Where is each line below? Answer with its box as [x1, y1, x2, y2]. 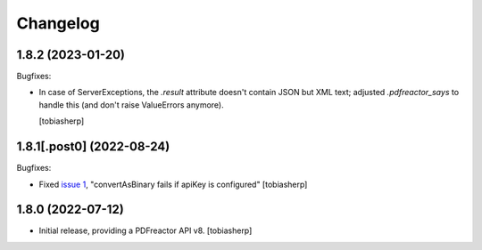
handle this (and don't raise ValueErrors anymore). [38, 99, 224, 110]
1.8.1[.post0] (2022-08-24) [16, 139, 170, 155]
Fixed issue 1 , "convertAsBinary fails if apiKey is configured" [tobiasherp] [38, 179, 308, 190]
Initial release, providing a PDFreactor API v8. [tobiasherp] [38, 225, 253, 236]
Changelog [16, 13, 100, 33]
